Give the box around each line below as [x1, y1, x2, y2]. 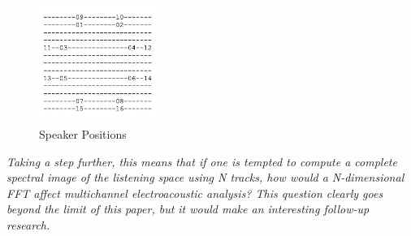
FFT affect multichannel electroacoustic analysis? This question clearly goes [6, 184, 383, 201]
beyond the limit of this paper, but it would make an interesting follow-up [6, 200, 370, 217]
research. [6, 217, 50, 234]
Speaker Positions [39, 126, 127, 143]
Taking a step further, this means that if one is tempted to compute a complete [6, 152, 397, 169]
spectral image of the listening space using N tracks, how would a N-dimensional [6, 169, 405, 186]
